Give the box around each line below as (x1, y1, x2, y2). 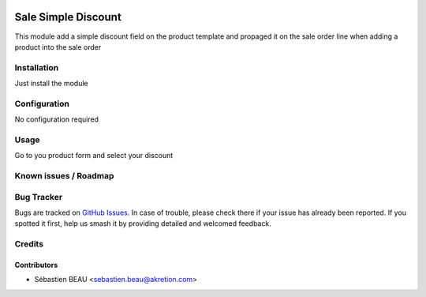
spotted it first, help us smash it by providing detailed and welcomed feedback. (14, 219, 271, 228)
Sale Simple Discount (14, 10, 121, 24)
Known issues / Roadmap (14, 171, 114, 182)
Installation (14, 62, 59, 73)
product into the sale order (14, 42, 102, 51)
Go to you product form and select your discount (14, 151, 174, 160)
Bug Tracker (14, 191, 63, 202)
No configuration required (14, 115, 99, 124)
